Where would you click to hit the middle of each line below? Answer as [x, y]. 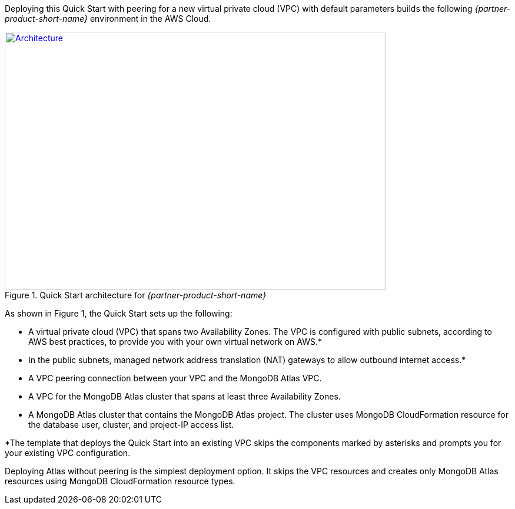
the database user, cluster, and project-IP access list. [131, 425]
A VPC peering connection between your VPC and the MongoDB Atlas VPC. [175, 378]
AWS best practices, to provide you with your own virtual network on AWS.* [175, 342]
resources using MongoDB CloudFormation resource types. [120, 481]
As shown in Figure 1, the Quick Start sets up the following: [119, 313]
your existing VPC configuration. [68, 453]
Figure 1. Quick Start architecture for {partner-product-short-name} [136, 295]
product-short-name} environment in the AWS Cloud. [108, 19]
